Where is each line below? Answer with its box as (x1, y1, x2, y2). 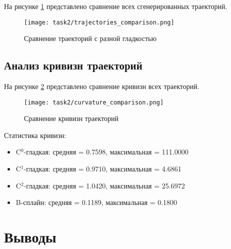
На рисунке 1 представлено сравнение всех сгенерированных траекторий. (4, 1, 227, 11)
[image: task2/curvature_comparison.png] (24, 98, 164, 106)
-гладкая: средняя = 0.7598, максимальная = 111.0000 (23, 146, 188, 157)
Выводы (4, 226, 56, 247)
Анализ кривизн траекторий (4, 57, 142, 73)
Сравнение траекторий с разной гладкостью (24, 33, 156, 43)
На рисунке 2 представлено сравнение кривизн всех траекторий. (4, 81, 199, 91)
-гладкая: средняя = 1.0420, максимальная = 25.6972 (23, 180, 185, 190)
